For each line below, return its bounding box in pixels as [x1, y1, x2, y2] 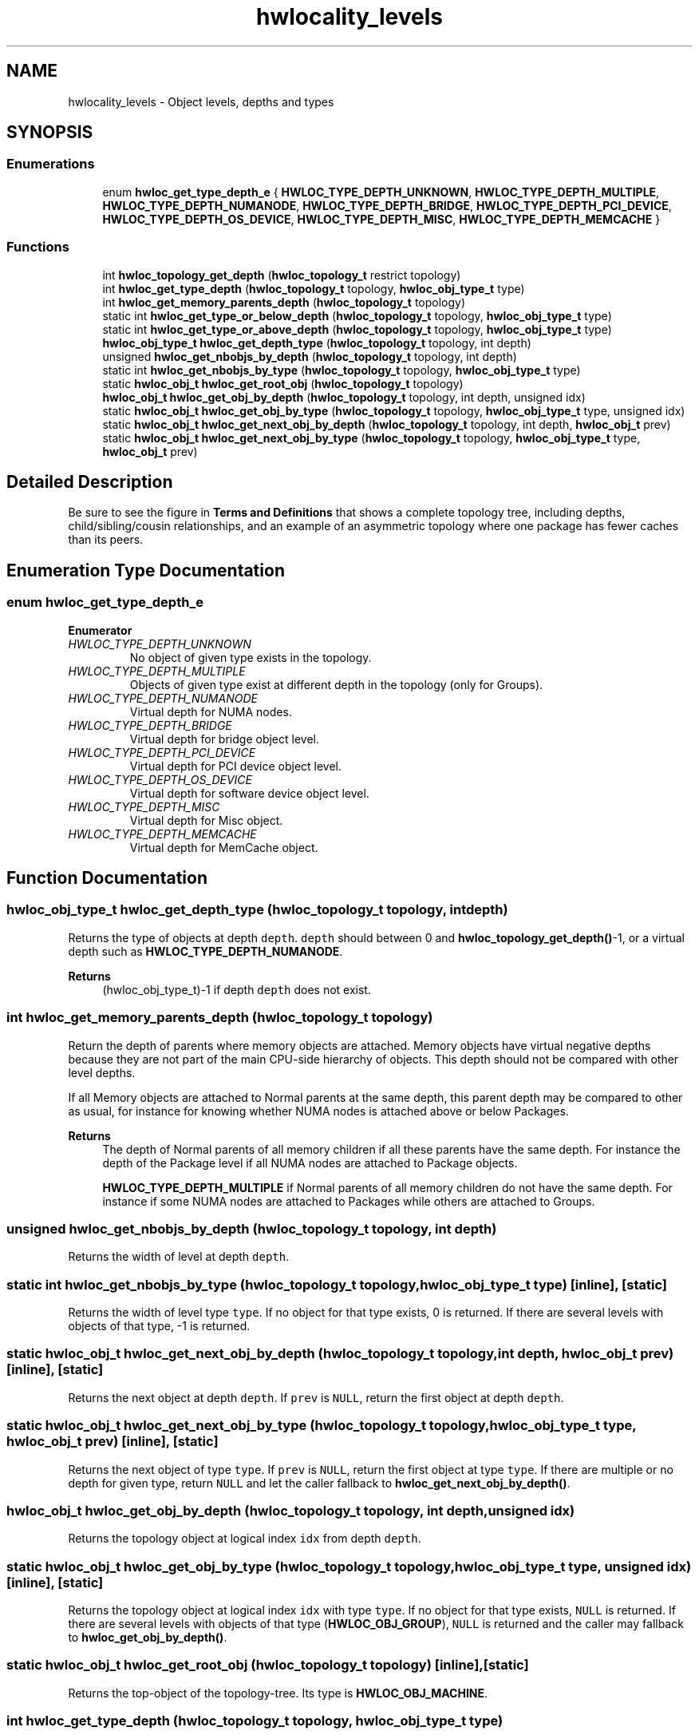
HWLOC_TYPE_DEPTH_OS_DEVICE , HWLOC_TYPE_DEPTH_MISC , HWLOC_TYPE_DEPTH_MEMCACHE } [102, 212, 661, 226]
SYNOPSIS [6, 122, 93, 143]
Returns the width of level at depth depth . [68, 1250, 290, 1264]
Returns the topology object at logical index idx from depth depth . [68, 1531, 421, 1546]
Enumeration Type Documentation [6, 560, 285, 580]
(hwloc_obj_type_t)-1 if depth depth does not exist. [102, 982, 371, 996]
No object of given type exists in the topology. [129, 650, 372, 664]
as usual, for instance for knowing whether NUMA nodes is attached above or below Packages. [68, 1103, 569, 1118]
